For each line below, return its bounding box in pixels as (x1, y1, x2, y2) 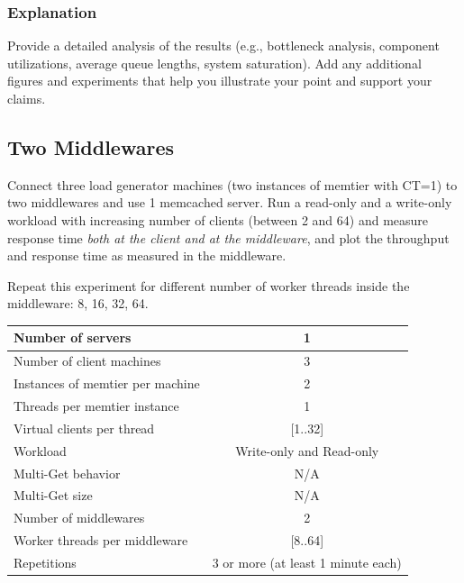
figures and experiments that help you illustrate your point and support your (7, 71, 432, 90)
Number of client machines (14, 351, 161, 370)
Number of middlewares (14, 508, 145, 527)
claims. (7, 89, 46, 107)
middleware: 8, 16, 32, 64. (7, 294, 149, 313)
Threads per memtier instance (14, 396, 179, 414)
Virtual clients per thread (14, 418, 155, 437)
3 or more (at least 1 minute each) (212, 552, 402, 571)
